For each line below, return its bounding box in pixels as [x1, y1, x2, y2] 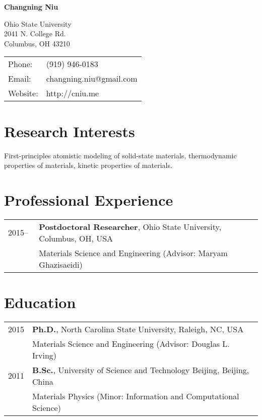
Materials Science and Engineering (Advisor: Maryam [39, 247, 228, 259]
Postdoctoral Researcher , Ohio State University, [39, 220, 222, 232]
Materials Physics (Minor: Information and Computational [32, 390, 239, 402]
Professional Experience [4, 189, 173, 210]
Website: [8, 87, 38, 99]
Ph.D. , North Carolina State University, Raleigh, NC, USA [32, 323, 244, 335]
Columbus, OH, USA [39, 232, 113, 244]
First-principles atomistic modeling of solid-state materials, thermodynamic [4, 150, 237, 160]
